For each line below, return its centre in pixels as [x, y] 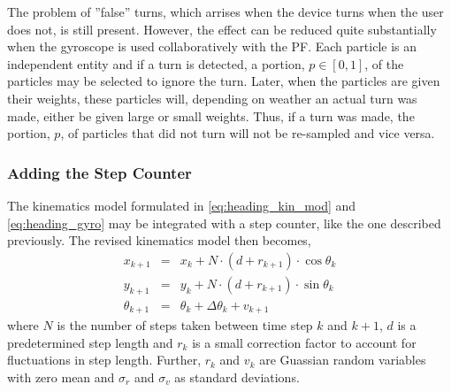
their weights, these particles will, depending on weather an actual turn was [212, 98]
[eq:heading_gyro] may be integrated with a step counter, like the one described [224, 223]
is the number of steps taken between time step [185, 325]
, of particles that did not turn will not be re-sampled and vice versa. [248, 133]
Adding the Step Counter [99, 172]
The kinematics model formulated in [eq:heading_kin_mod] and [182, 205]
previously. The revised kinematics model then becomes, [159, 240]
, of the [384, 63]
